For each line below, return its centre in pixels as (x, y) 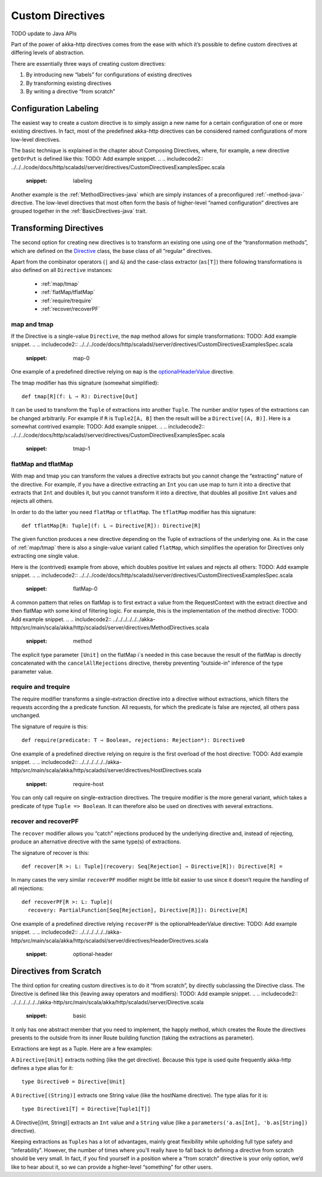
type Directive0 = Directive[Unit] (74, 1082)
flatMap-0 (85, 589)
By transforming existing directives (69, 83)
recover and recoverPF (45, 821)
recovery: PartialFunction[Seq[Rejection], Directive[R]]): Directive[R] (138, 910)
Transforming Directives (57, 228)
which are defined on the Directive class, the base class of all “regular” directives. (112, 250)
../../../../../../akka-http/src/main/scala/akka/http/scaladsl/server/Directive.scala (107, 1002)
